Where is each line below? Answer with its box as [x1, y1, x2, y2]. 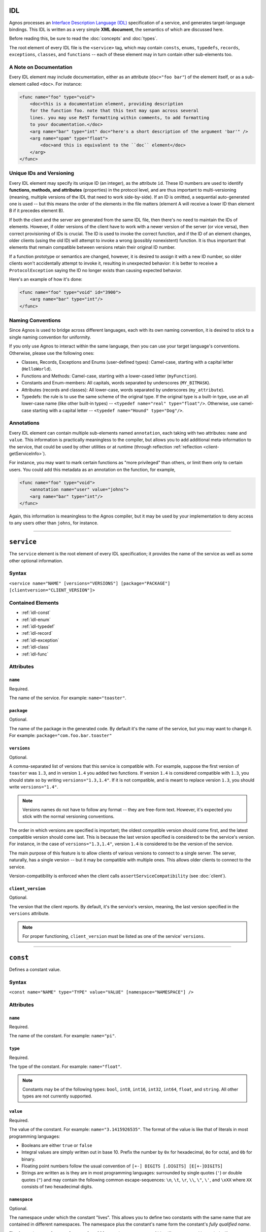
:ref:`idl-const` [21, 610, 51, 616]
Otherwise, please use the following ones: [9, 350, 95, 356]
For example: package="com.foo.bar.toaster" [9, 732, 112, 739]
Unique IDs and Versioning [9, 170, 74, 177]
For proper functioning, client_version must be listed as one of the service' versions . [22, 933, 205, 939]
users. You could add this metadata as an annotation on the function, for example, [9, 466, 176, 473]
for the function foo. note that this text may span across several [30, 108, 199, 113]
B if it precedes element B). [9, 207, 65, 214]
